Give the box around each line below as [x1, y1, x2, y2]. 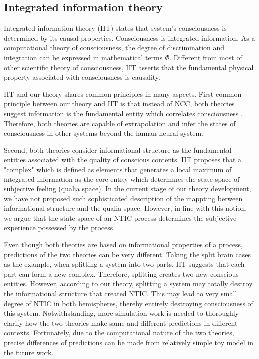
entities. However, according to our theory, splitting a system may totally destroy [4, 278, 253, 289]
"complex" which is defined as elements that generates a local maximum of [4, 164, 232, 174]
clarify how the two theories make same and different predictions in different [4, 317, 238, 328]
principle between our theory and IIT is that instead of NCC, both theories [4, 98, 235, 109]
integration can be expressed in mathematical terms [4, 52, 163, 62]
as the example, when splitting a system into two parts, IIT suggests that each [4, 259, 245, 269]
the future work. [4, 347, 54, 357]
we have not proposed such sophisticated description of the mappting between [4, 193, 243, 203]
